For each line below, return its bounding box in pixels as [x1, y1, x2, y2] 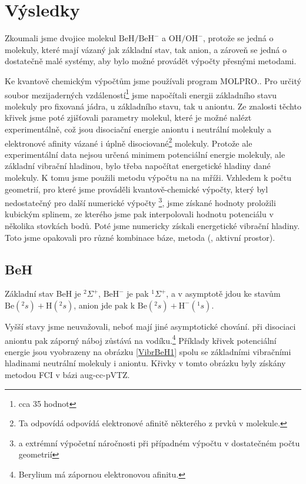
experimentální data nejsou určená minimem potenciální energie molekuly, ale [5, 148, 285, 160]
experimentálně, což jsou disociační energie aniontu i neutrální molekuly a [5, 122, 271, 135]
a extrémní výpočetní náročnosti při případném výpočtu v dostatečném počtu [18, 436, 300, 449]
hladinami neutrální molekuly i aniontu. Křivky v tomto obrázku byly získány [5, 357, 286, 369]
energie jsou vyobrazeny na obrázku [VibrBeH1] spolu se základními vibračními [5, 345, 291, 357]
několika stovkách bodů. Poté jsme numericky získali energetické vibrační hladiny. [5, 220, 300, 231]
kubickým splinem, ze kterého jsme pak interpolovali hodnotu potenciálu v [5, 208, 274, 220]
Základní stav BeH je [5, 287, 81, 300]
